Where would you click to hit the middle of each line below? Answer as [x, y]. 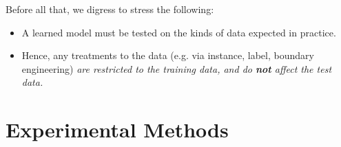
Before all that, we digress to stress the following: [110, 9]
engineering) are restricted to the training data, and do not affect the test [177, 68]
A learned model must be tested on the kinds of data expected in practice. [179, 32]
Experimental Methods [117, 129]
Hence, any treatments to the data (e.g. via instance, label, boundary [168, 55]
